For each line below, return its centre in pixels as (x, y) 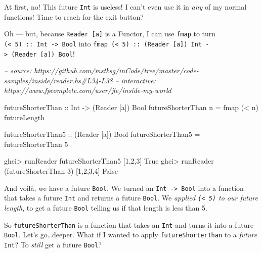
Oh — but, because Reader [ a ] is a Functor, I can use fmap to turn (110, 34)
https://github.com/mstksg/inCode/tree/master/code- (116, 70)
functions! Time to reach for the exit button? (74, 16)
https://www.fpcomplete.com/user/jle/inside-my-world (88, 90)
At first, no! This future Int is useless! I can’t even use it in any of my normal (125, 7)
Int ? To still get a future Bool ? (53, 244)
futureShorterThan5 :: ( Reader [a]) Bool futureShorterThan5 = (102, 134)
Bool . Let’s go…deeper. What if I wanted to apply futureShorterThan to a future (131, 235)
